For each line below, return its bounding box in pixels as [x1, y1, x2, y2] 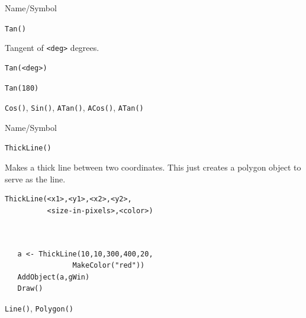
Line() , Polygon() [5, 301, 73, 314]
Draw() [17, 284, 43, 293]
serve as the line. [5, 172, 66, 185]
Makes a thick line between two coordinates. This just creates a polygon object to [5, 161, 301, 173]
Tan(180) [5, 83, 39, 92]
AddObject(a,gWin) [17, 272, 90, 281]
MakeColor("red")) [72, 261, 145, 270]
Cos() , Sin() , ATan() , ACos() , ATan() [5, 101, 144, 114]
